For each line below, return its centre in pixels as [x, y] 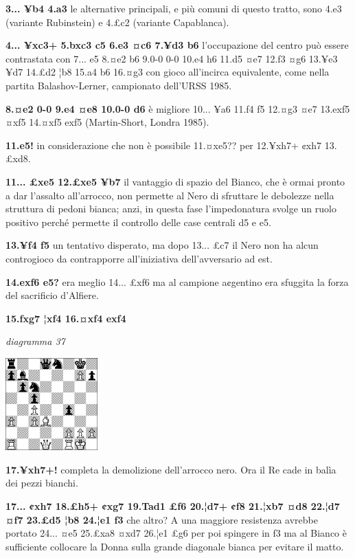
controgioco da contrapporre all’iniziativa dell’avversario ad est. [139, 258]
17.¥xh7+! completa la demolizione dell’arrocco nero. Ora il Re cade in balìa [171, 469]
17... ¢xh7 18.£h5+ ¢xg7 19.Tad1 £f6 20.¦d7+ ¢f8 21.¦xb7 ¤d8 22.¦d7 [173, 506]
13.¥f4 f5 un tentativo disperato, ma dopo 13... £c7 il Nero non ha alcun [162, 245]
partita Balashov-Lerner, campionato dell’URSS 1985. [119, 85]
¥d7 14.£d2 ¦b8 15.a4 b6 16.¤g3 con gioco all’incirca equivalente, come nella [168, 72]
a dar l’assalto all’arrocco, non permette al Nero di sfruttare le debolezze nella [170, 195]
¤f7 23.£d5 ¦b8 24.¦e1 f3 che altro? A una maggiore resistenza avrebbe [162, 519]
